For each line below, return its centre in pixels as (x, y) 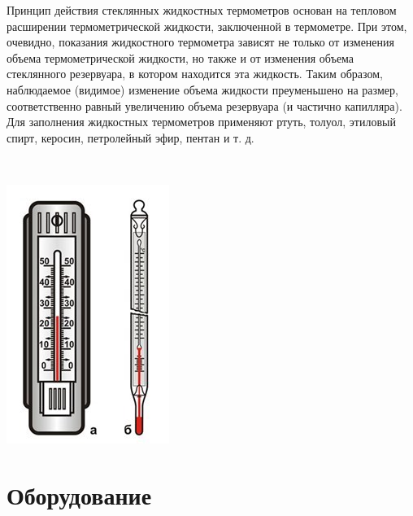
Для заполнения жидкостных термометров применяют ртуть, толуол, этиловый (201, 122)
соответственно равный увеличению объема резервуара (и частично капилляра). (204, 105)
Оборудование (79, 494)
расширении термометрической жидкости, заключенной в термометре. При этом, (207, 26)
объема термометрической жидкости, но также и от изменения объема (180, 57)
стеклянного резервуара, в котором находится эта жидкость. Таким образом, (195, 74)
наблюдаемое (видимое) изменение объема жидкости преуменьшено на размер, (202, 89)
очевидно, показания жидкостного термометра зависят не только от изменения (200, 42)
